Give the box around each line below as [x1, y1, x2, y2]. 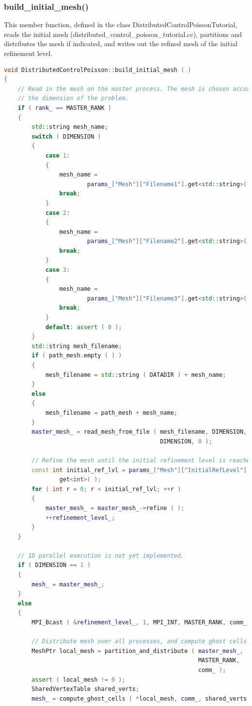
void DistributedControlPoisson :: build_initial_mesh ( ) [4, 66, 191, 73]
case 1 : [45, 152, 70, 159]
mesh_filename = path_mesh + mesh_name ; [45, 409, 177, 416]
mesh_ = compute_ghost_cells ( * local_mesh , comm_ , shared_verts [31, 695, 247, 702]
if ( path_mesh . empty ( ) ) [31, 352, 122, 359]
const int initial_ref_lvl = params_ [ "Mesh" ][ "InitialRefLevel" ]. [31, 466, 251, 474]
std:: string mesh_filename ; [31, 342, 122, 350]
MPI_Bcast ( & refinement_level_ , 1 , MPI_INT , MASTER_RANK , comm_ [31, 619, 247, 626]
